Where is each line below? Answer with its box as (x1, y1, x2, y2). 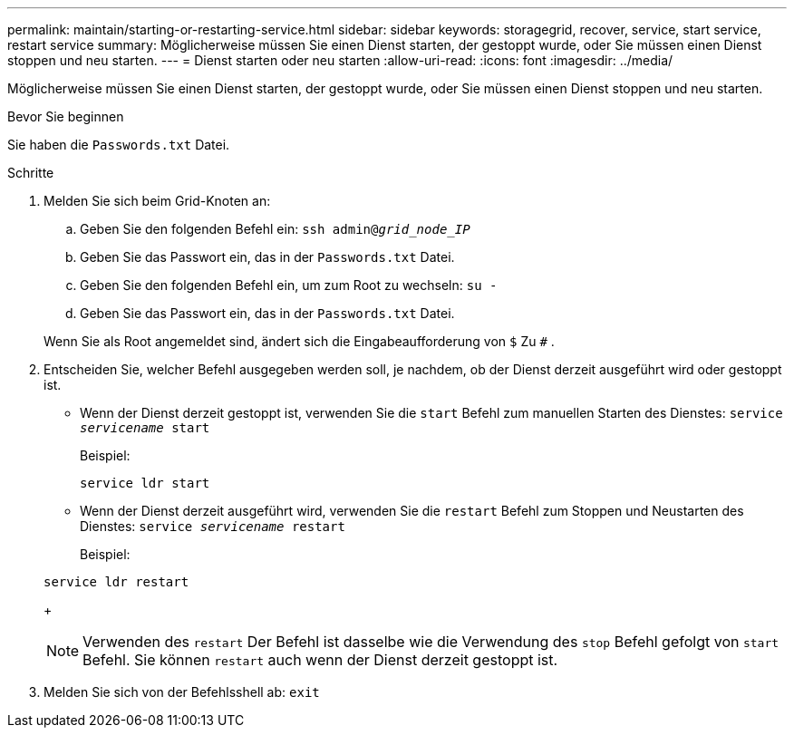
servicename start (80, 421, 210, 435)
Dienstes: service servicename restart (80, 518, 345, 534)
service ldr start (80, 476, 210, 490)
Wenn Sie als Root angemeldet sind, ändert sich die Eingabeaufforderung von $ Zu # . (44, 334, 555, 349)
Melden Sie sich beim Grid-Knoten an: (44, 193, 271, 208)
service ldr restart (44, 575, 189, 589)
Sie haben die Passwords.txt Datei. (7, 137, 230, 152)
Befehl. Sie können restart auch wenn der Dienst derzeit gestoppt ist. (82, 651, 558, 669)
